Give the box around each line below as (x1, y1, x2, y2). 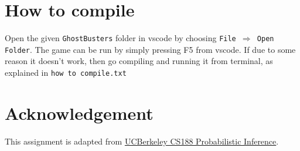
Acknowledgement (5, 100, 154, 125)
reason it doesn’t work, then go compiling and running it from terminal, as (5, 55, 273, 67)
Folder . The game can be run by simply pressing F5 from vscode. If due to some (5, 43, 296, 55)
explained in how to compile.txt (5, 66, 127, 79)
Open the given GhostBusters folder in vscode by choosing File (5, 32, 236, 44)
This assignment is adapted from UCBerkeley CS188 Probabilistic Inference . (5, 135, 279, 147)
